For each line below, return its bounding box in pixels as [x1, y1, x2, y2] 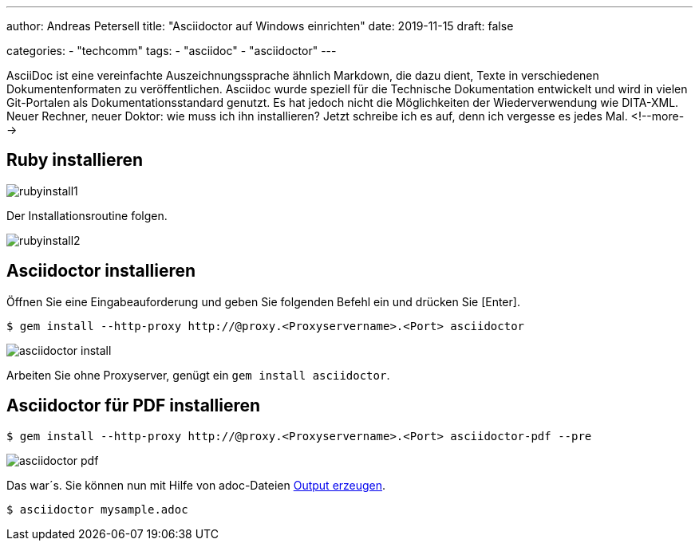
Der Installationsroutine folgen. [6, 208, 168, 222]
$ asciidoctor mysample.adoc [6, 502, 188, 516]
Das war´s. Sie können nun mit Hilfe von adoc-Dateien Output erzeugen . [6, 478, 386, 492]
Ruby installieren [6, 150, 144, 171]
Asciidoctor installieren [6, 261, 196, 281]
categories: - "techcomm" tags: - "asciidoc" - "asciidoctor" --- [6, 44, 337, 57]
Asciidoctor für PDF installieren [6, 395, 261, 416]
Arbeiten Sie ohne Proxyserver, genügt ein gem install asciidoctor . [6, 368, 390, 382]
